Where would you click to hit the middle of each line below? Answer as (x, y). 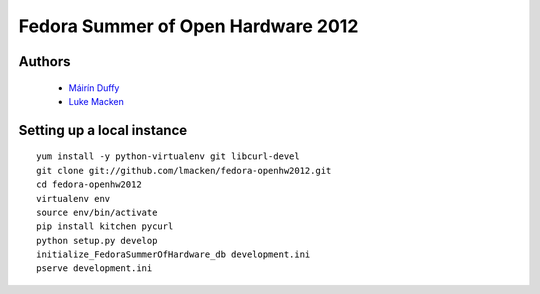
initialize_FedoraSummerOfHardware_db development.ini (173, 254)
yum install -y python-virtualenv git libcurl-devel (168, 156)
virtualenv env (73, 198)
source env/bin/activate (97, 212)
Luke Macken (96, 101)
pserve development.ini (94, 268)
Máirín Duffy (94, 87)
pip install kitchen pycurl (105, 226)
